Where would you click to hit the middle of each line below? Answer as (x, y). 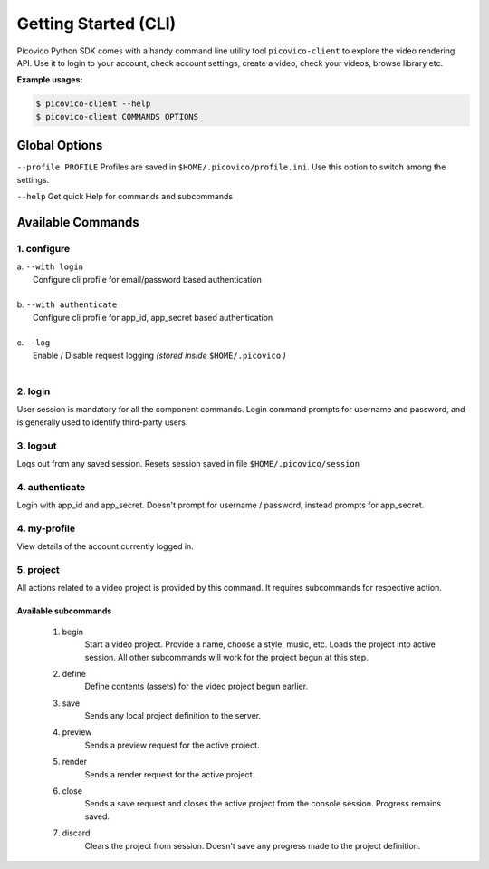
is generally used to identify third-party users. (102, 422)
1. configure (43, 248)
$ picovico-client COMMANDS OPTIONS (117, 116)
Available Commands (78, 222)
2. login (34, 391)
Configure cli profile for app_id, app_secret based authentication (153, 317)
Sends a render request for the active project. (170, 774)
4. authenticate (51, 487)
